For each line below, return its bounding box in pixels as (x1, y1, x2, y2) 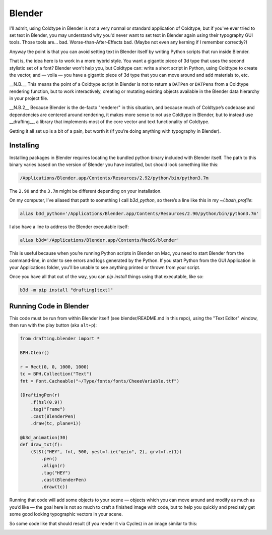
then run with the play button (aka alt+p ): (9, 322, 97, 328)
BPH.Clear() (20, 350, 50, 356)
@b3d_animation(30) (20, 435, 68, 440)
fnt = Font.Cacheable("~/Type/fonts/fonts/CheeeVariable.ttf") (20, 378, 180, 384)
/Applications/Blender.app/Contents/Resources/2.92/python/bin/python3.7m (20, 175, 209, 181)
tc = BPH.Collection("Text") (20, 371, 92, 377)
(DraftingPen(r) (20, 392, 60, 398)
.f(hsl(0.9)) (30, 399, 63, 405)
